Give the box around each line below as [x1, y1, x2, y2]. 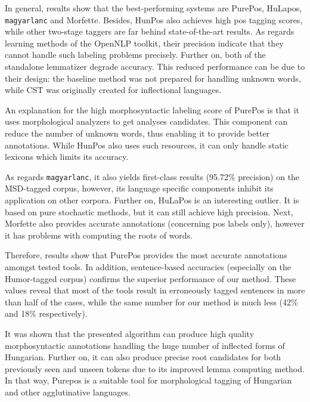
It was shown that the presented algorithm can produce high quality [5, 327, 255, 339]
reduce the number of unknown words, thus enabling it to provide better [5, 127, 270, 139]
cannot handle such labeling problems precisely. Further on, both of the [5, 48, 266, 61]
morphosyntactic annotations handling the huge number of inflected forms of [5, 339, 285, 351]
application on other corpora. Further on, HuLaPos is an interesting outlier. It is [5, 194, 299, 206]
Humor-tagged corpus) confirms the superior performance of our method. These [5, 272, 296, 285]
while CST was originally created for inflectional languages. [5, 84, 222, 96]
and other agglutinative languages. [5, 385, 131, 398]
